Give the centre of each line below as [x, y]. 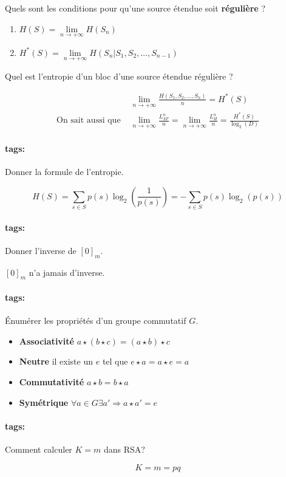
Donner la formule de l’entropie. [64, 172]
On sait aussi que [89, 121]
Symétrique [44, 402]
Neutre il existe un [56, 361]
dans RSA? [124, 449]
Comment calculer [39, 449]
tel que [115, 361]
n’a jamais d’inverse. [67, 272]
